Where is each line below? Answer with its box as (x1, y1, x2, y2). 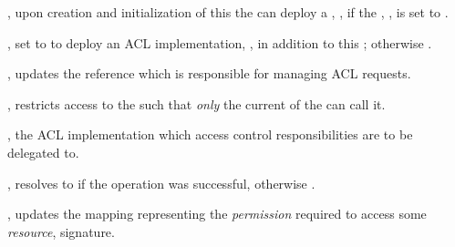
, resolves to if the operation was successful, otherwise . (7, 173, 315, 192)
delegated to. (7, 142, 79, 161)
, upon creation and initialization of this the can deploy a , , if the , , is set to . (7, 3, 449, 21)
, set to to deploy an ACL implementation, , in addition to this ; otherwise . (7, 33, 432, 52)
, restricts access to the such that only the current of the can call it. (7, 94, 386, 113)
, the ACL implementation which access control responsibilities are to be (7, 125, 413, 144)
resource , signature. (7, 221, 115, 241)
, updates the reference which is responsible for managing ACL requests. (7, 64, 411, 83)
